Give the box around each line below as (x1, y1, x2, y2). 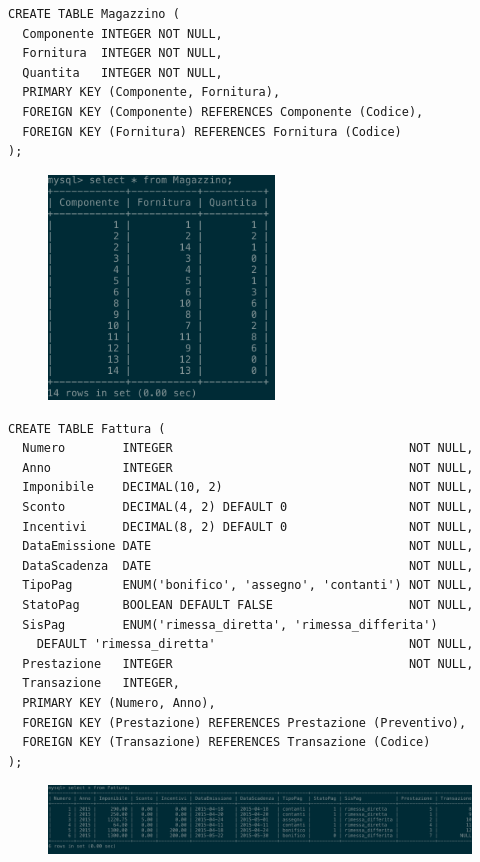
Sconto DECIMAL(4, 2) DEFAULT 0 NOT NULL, (22, 499, 474, 514)
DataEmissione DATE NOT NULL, (22, 539, 474, 554)
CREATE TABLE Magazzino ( (8, 7, 180, 21)
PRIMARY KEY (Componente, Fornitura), (22, 85, 281, 100)
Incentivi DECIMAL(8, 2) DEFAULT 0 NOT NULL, (22, 519, 474, 534)
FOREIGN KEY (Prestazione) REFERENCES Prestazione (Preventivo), (22, 715, 467, 730)
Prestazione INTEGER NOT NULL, (22, 656, 474, 671)
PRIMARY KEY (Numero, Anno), (22, 695, 216, 710)
